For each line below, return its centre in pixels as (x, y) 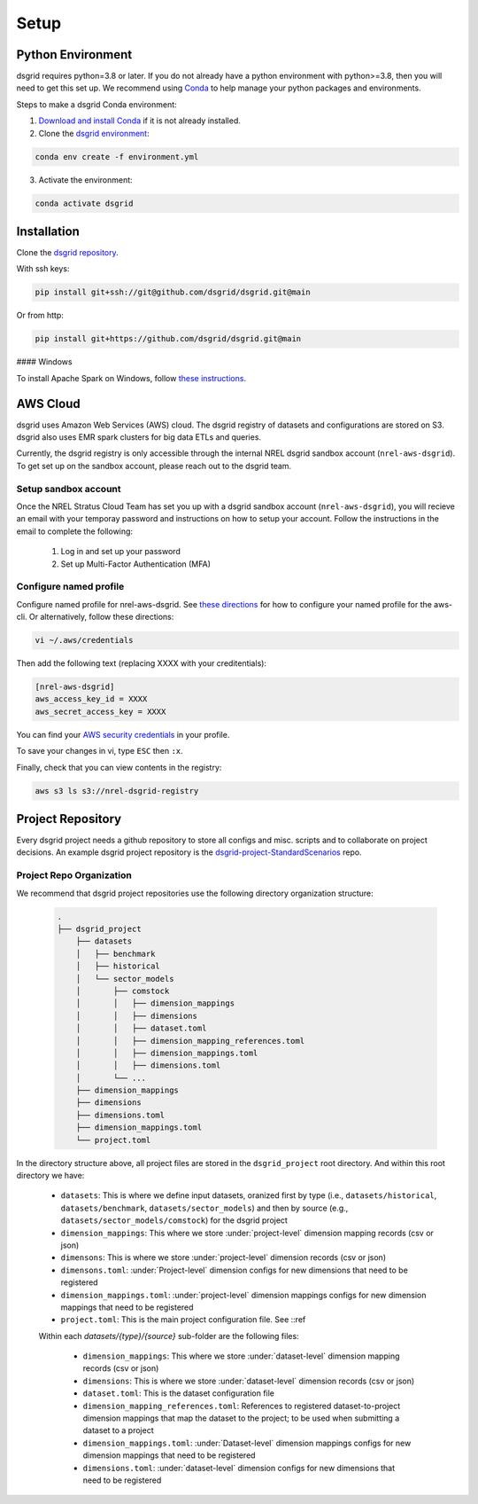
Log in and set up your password (120, 552)
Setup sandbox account (69, 489)
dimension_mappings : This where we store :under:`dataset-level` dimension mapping (241, 1356)
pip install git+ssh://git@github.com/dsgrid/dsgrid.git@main (173, 292)
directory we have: (50, 1176)
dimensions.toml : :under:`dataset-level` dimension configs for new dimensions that (239, 1468)
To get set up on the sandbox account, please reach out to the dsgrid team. (154, 466)
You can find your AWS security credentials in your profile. (123, 734)
